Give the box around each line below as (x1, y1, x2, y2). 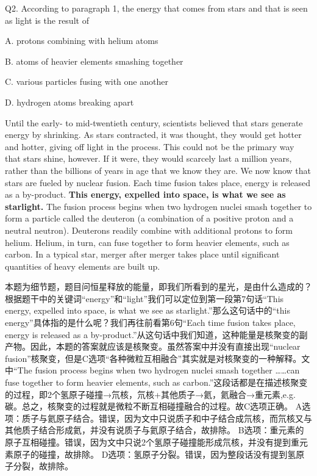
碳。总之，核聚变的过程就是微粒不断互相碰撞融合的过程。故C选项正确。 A (5, 400, 302, 413)
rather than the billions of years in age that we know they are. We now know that (5, 164, 311, 176)
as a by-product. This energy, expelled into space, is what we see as (5, 188, 286, 201)
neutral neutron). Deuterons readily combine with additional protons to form (5, 223, 293, 236)
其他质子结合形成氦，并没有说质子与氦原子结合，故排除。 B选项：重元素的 (5, 424, 304, 436)
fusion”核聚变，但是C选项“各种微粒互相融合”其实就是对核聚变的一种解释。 (5, 352, 302, 364)
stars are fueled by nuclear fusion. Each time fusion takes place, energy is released (5, 176, 311, 189)
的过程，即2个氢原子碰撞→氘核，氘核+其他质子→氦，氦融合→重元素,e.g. (5, 388, 296, 400)
